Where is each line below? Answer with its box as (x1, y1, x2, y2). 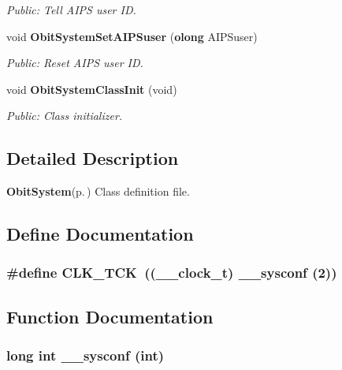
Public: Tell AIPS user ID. (6, 2, 136, 17)
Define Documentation (6, 222, 194, 246)
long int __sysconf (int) (6, 346, 165, 365)
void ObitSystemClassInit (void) (6, 80, 177, 97)
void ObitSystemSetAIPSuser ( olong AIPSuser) (6, 28, 258, 44)
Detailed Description (6, 146, 179, 170)
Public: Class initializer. (6, 107, 123, 124)
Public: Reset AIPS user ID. (6, 54, 143, 71)
